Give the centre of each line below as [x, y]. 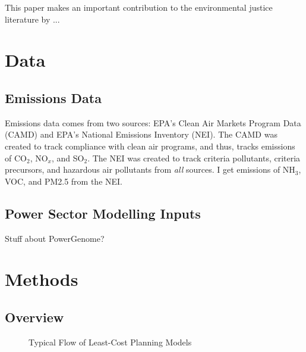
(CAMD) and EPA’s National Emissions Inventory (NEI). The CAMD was [141, 134]
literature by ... [32, 19]
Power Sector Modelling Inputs [103, 213]
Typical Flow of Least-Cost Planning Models [110, 342]
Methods [42, 279]
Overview [34, 317]
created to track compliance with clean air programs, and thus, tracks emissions [150, 146]
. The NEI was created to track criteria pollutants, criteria [194, 158]
